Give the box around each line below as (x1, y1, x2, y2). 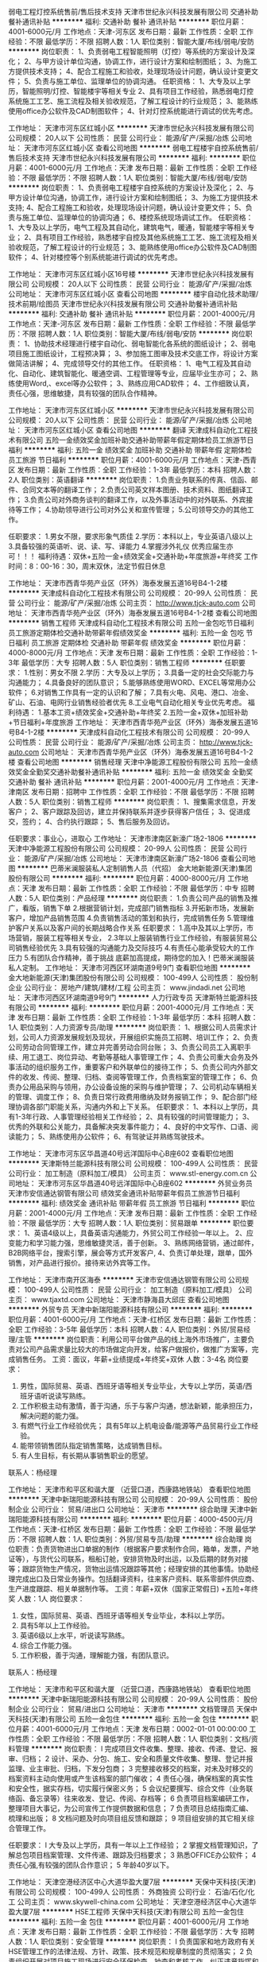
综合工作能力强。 (19, 1641, 76, 1650)
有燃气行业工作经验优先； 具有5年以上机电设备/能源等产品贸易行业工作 (19, 1421, 252, 1430)
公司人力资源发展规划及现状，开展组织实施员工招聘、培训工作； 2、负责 (21, 1033, 258, 1041)
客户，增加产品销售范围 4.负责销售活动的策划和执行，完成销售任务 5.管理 (8, 913, 248, 922)
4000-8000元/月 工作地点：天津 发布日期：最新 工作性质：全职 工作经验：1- (8, 648, 258, 657)
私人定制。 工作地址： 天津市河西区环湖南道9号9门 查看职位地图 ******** (8, 963, 251, 972)
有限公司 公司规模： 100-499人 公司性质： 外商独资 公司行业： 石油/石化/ (8, 1887, 248, 1896)
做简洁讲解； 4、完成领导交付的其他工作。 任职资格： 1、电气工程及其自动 (8, 359, 252, 368)
